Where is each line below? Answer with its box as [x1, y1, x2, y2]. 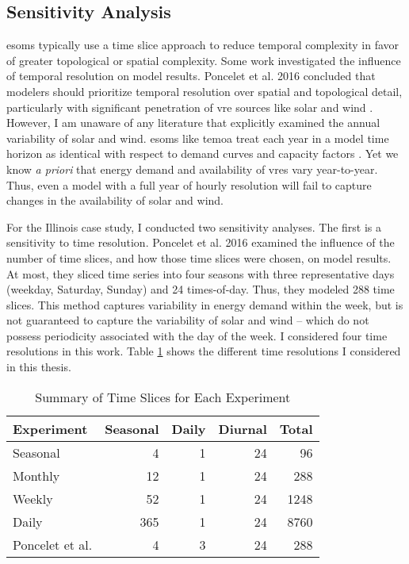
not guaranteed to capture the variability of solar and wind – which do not [6, 312, 369, 328]
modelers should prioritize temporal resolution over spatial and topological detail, [6, 82, 403, 99]
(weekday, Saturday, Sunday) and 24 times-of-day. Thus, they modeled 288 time [6, 281, 395, 297]
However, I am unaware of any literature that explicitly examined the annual [6, 114, 380, 131]
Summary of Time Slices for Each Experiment [35, 387, 291, 406]
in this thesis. [6, 359, 71, 375]
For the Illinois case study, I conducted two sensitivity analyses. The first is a [6, 218, 382, 235]
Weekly [13, 489, 53, 508]
